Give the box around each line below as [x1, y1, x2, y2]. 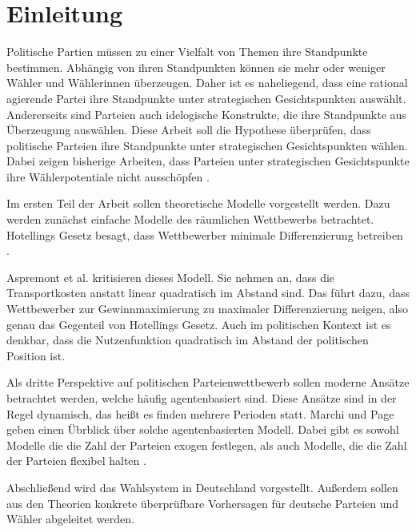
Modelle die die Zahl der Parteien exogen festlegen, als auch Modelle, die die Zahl [6, 436, 407, 453]
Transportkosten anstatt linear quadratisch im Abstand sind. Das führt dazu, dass [6, 284, 410, 301]
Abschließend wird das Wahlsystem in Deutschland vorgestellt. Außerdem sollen [6, 478, 398, 495]
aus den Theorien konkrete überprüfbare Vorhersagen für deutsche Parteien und [6, 494, 399, 511]
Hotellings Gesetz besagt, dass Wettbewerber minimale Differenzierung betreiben [6, 226, 403, 243]
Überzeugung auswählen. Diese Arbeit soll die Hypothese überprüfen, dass [6, 121, 371, 138]
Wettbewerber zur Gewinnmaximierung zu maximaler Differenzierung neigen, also [6, 300, 408, 317]
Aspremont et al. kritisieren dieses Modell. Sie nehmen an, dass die [6, 268, 335, 285]
